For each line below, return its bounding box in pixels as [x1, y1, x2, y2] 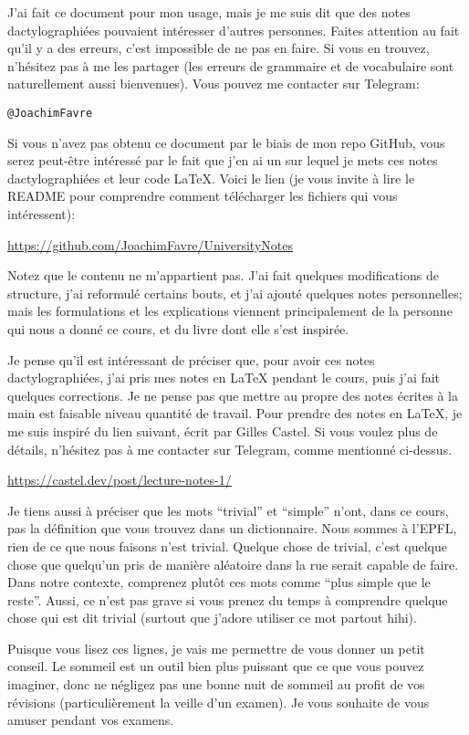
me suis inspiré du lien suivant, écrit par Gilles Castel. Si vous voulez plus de [7, 421, 438, 440]
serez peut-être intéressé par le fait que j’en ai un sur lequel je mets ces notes [7, 151, 438, 170]
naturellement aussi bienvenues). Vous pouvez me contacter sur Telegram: [7, 74, 420, 93]
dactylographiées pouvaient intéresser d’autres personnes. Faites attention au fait [7, 20, 460, 39]
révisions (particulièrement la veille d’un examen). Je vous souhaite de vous [7, 692, 430, 711]
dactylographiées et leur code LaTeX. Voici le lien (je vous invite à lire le [7, 168, 415, 187]
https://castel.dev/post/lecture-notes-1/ [7, 470, 232, 489]
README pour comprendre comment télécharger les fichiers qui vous [7, 186, 398, 205]
